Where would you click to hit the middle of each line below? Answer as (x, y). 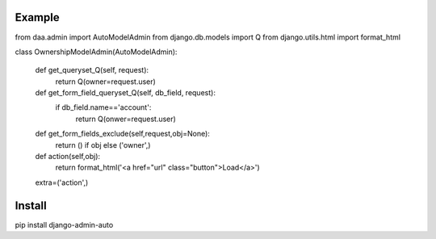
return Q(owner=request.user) (106, 82)
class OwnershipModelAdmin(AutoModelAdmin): (96, 52)
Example (37, 17)
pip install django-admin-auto (64, 224)
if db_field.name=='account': (103, 107)
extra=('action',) (62, 182)
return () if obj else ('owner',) (103, 145)
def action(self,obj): (68, 157)
